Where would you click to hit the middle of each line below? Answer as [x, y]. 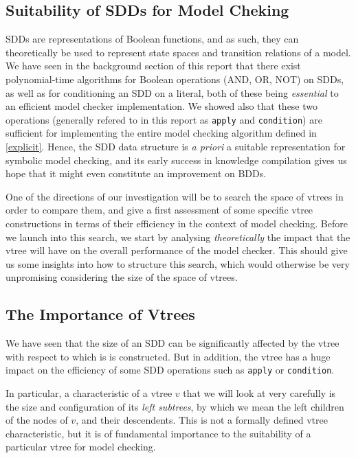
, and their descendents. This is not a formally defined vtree [202, 420]
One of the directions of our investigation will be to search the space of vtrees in [175, 196]
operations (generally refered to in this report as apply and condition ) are [164, 119]
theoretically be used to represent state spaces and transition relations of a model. [178, 52]
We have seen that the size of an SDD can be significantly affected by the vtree [173, 343]
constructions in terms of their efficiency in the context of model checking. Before [177, 223]
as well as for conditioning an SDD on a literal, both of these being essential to [172, 92]
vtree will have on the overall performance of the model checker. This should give [177, 250]
